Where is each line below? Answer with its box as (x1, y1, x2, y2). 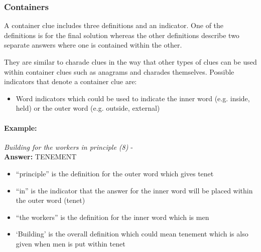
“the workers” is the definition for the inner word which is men (16, 211, 209, 222)
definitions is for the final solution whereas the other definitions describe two (4, 30, 239, 40)
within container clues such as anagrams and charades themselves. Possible (4, 66, 234, 77)
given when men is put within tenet (16, 238, 125, 248)
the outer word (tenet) (16, 195, 85, 205)
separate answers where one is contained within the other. (4, 40, 182, 50)
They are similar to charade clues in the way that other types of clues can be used (4, 57, 257, 67)
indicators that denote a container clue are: (4, 76, 137, 87)
